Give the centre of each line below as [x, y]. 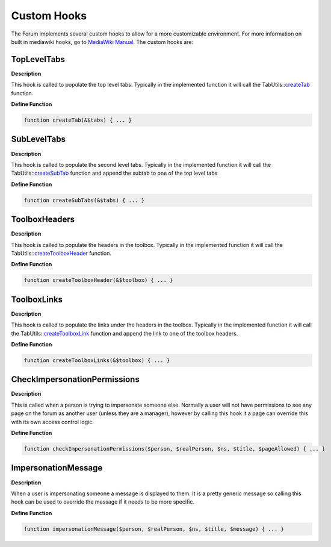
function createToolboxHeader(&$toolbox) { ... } [98, 280]
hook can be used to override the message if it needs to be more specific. [103, 502]
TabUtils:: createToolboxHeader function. [61, 253]
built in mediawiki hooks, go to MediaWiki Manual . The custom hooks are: [102, 42]
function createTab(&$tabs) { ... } [78, 120]
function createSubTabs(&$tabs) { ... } [84, 200]
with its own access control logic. [53, 422]
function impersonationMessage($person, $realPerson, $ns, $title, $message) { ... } [154, 529]
